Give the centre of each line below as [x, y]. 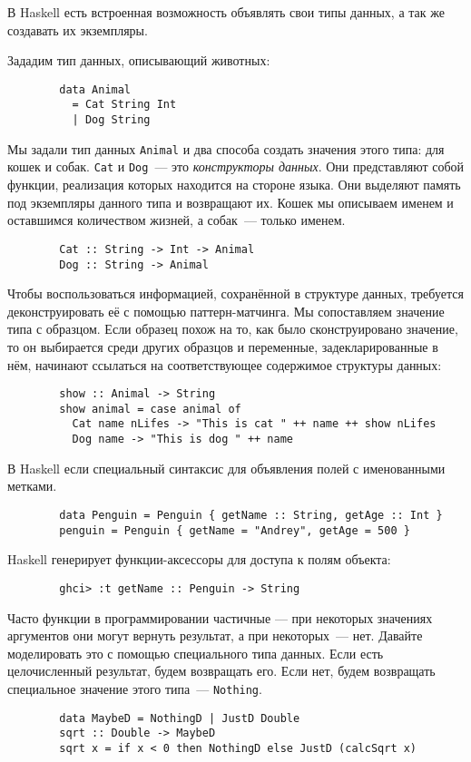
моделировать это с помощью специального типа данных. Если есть [196, 653]
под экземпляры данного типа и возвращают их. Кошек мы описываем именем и [231, 202]
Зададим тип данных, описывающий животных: [139, 60]
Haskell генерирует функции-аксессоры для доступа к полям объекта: [199, 559]
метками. [32, 486]
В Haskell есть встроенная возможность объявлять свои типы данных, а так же [226, 12]
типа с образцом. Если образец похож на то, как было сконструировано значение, [233, 329]
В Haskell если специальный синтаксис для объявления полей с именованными [226, 468]
